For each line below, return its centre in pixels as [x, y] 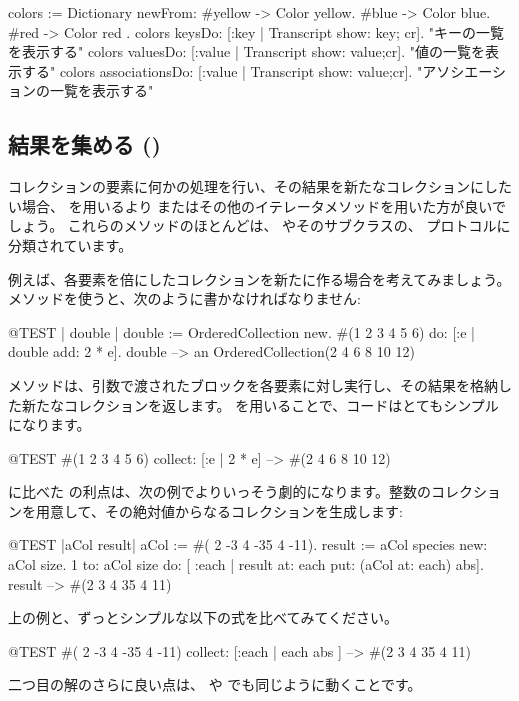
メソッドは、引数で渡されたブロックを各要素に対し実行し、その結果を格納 [253, 384]
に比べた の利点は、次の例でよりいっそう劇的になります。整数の [219, 491]
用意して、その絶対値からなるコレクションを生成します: [219, 510]
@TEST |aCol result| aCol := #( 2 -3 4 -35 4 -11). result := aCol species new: [248, 544]
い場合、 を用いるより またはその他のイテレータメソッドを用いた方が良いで [257, 205]
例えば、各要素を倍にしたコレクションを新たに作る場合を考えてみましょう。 [259, 278]
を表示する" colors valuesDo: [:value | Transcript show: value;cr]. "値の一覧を [247, 51]
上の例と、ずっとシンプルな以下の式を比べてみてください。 [203, 617]
